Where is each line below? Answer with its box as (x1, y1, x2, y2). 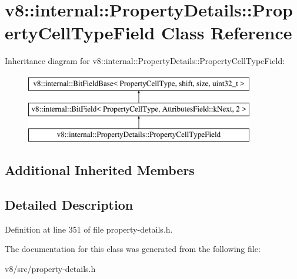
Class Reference (161, 21, 292, 45)
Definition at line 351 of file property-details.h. (5, 223, 173, 235)
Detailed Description (5, 196, 134, 214)
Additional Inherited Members (5, 161, 195, 179)
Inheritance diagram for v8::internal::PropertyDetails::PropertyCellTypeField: (5, 55, 285, 67)
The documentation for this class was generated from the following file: (5, 243, 261, 255)
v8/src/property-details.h (5, 263, 96, 275)
